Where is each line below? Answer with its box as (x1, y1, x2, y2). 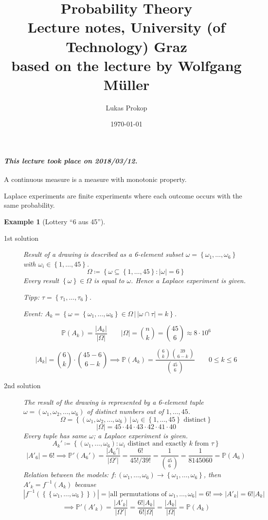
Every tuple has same (23, 430, 87, 440)
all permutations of (110, 490, 167, 498)
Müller (103, 74, 150, 94)
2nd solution (4, 380, 41, 391)
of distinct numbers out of (87, 406, 164, 416)
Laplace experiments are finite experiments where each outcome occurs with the (4, 190, 242, 200)
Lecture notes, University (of (27, 17, 226, 37)
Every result (23, 275, 59, 286)
